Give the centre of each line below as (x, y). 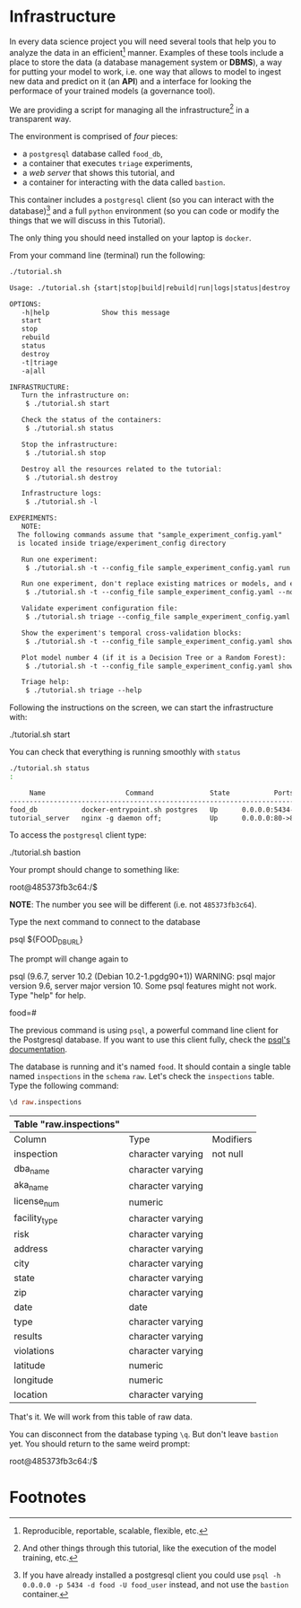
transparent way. (40, 119)
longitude (34, 1380)
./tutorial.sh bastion (45, 852)
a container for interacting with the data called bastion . (124, 182)
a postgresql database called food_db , (92, 154)
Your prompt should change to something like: (95, 870)
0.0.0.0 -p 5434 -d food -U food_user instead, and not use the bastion (155, 1584)
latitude (30, 1365)
